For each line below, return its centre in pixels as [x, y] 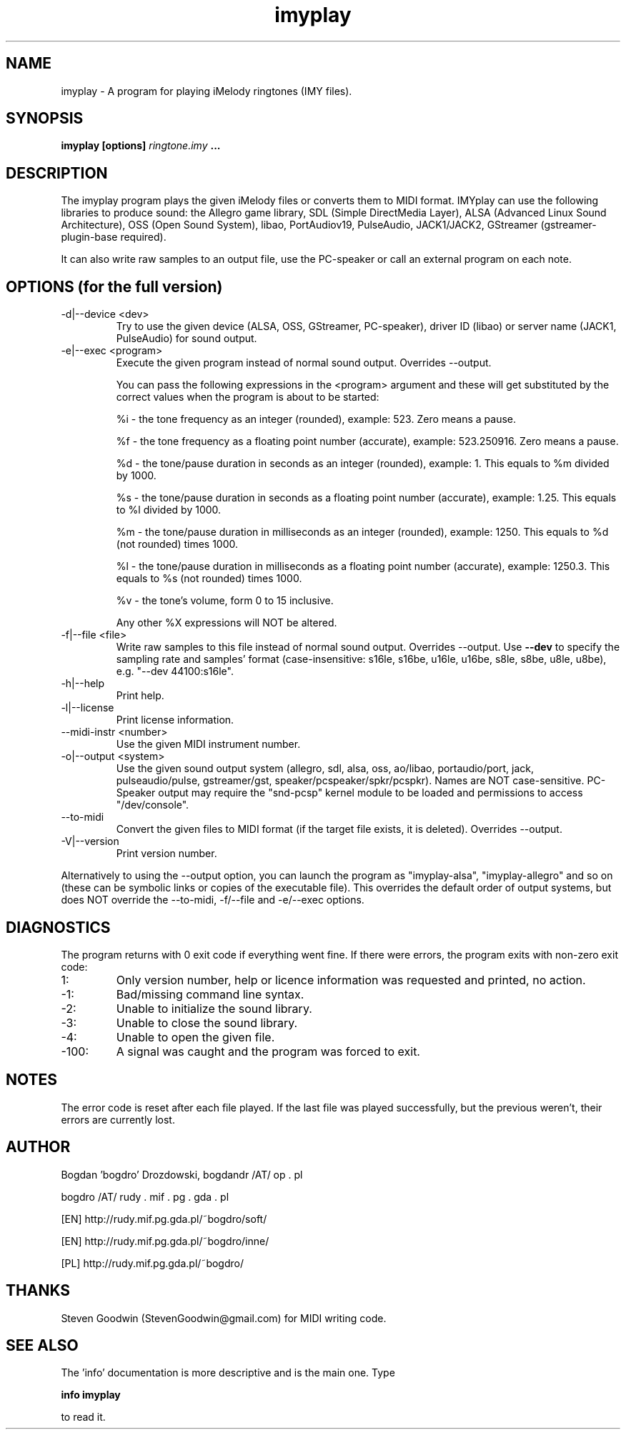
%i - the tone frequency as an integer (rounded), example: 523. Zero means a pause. [316, 419]
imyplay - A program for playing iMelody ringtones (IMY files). [207, 91]
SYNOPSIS [45, 119]
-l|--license [88, 708]
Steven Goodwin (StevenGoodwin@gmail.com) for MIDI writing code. [224, 1318]
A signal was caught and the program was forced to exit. [268, 1051]
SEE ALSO [42, 1345]
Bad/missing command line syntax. [210, 994]
